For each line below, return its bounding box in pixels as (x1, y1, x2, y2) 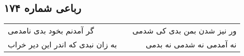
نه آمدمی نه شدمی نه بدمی (145, 39, 237, 50)
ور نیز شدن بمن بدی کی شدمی (132, 25, 237, 36)
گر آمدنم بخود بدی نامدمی (8, 25, 94, 36)
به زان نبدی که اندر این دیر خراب (8, 39, 117, 50)
